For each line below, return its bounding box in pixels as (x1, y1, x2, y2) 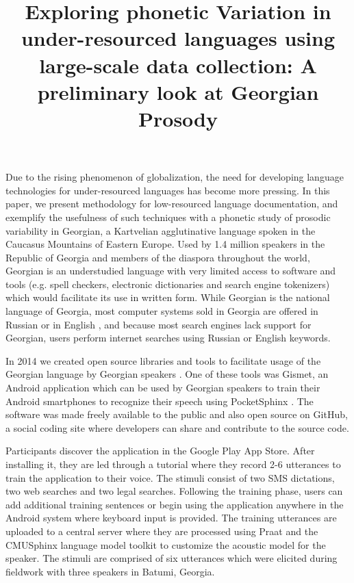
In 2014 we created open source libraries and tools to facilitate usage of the (5, 353, 321, 367)
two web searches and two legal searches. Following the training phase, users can (5, 484, 343, 498)
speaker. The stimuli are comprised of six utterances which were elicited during (5, 551, 338, 565)
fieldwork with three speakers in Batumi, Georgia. (5, 564, 215, 578)
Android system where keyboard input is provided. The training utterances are (5, 510, 337, 525)
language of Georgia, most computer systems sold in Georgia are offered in (5, 304, 318, 318)
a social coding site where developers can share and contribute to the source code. (5, 420, 349, 435)
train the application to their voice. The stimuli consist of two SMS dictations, (5, 470, 335, 484)
